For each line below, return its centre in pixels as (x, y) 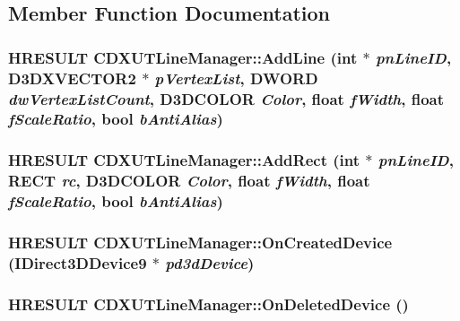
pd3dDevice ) (210, 262)
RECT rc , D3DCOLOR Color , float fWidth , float (189, 181)
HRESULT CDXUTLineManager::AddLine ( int (183, 57)
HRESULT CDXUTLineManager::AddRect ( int (184, 160)
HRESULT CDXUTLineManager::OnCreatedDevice (200, 242)
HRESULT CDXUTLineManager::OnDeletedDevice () (208, 304)
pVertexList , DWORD (236, 78)
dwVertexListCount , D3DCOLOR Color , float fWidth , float (226, 98)
